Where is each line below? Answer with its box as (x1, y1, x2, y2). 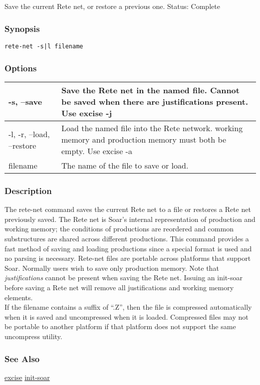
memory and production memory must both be (61, 134, 227, 146)
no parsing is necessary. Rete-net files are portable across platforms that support (4, 253, 251, 263)
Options (4, 61, 37, 74)
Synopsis (4, 22, 40, 34)
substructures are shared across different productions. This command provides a (4, 233, 249, 244)
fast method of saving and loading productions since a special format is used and (4, 243, 252, 253)
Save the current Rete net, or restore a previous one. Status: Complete (4, 1, 220, 11)
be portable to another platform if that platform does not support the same (4, 321, 236, 332)
